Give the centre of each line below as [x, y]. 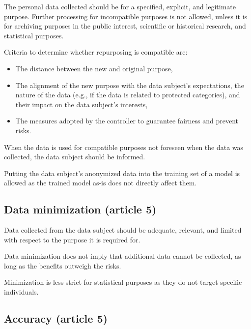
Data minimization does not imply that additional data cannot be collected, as [123, 256]
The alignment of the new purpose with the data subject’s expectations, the [130, 85]
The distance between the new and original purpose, [94, 68]
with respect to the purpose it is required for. [72, 239]
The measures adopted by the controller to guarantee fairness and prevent [127, 121]
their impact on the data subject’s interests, [82, 104]
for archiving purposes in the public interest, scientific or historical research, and [125, 26]
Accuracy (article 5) [56, 318]
